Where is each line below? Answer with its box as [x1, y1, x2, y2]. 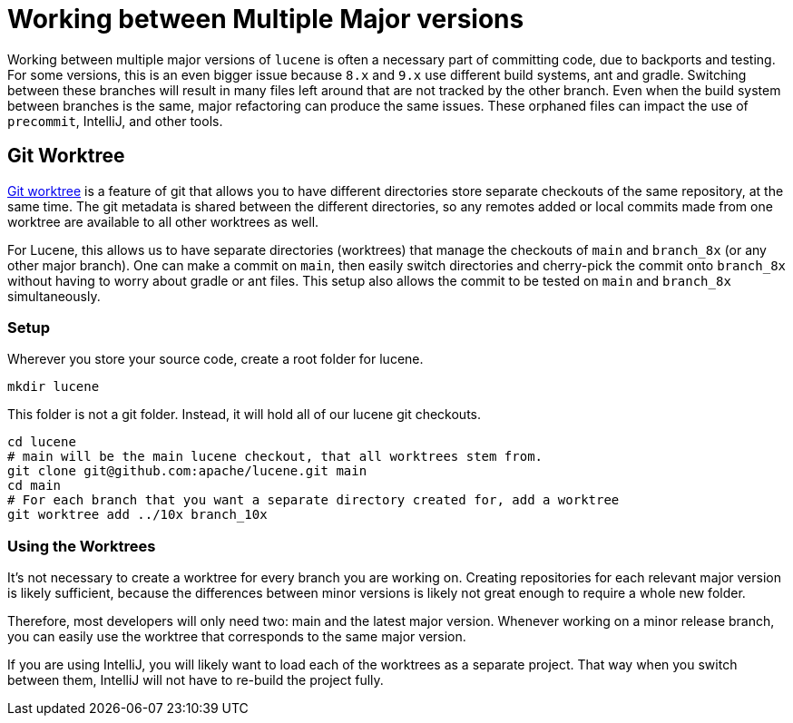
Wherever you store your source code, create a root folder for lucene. [7, 351, 424, 367]
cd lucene [7, 435, 76, 450]
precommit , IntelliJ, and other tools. [7, 112, 223, 129]
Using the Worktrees [7, 536, 156, 555]
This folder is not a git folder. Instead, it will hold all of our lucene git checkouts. [7, 406, 482, 423]
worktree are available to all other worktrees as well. [7, 213, 319, 230]
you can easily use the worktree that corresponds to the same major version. [7, 629, 466, 645]
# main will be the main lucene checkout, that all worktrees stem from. [7, 449, 543, 464]
